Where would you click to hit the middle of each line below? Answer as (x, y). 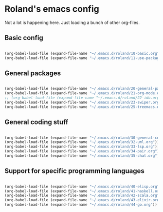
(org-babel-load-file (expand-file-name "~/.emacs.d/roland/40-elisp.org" (82, 187)
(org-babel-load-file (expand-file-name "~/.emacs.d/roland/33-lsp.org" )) (82, 147)
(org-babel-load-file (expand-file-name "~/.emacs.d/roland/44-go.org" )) (81, 205)
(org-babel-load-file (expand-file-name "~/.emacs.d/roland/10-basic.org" (82, 53)
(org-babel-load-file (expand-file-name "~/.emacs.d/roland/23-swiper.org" (83, 102)
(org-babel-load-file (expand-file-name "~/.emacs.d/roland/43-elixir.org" (83, 200)
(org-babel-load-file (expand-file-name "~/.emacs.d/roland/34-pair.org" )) (83, 151)
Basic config (24, 38)
